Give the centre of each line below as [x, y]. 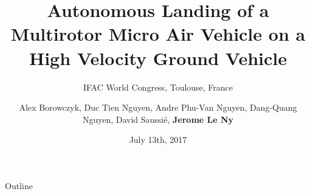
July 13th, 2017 [158, 140]
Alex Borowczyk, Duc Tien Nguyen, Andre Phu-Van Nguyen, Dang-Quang [158, 107]
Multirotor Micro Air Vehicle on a [158, 34]
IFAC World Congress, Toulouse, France [158, 87]
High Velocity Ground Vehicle [158, 57]
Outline [19, 185]
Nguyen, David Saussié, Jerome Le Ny [158, 119]
